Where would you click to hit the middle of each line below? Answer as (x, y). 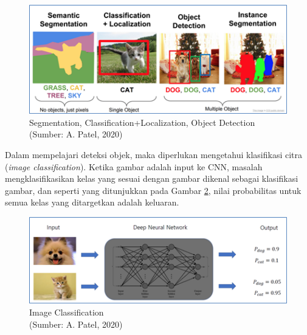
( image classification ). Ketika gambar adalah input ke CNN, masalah (134, 166)
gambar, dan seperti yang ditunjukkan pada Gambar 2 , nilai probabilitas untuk (153, 190)
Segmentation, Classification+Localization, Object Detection (142, 122)
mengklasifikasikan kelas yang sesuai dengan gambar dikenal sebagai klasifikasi (152, 178)
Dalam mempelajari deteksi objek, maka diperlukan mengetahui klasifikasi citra (154, 154)
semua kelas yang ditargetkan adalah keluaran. (92, 202)
